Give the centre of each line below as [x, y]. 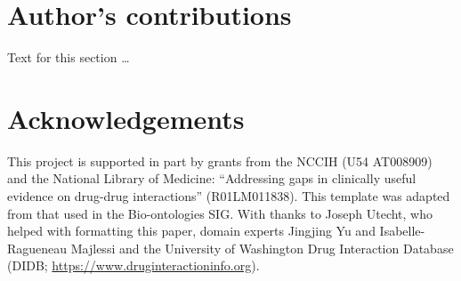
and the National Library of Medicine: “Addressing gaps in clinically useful [212, 178]
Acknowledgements [126, 118]
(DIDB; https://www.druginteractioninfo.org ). [133, 265]
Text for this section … [69, 57]
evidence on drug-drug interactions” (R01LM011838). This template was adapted [229, 196]
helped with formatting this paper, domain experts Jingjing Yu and [191, 231]
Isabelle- [402, 231]
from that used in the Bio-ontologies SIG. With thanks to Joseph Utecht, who [220, 213]
